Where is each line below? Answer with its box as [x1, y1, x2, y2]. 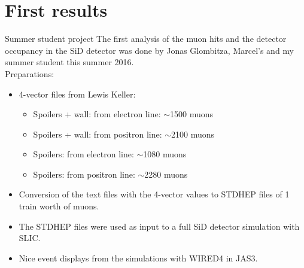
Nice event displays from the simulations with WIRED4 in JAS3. [19, 251, 258, 264]
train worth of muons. [19, 200, 99, 212]
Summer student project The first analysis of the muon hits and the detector [5, 32, 287, 45]
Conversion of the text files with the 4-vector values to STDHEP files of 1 [19, 188, 290, 200]
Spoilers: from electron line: [33, 148, 134, 160]
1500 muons [170, 108, 214, 120]
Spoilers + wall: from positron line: [33, 127, 162, 140]
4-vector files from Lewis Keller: [19, 87, 136, 100]
